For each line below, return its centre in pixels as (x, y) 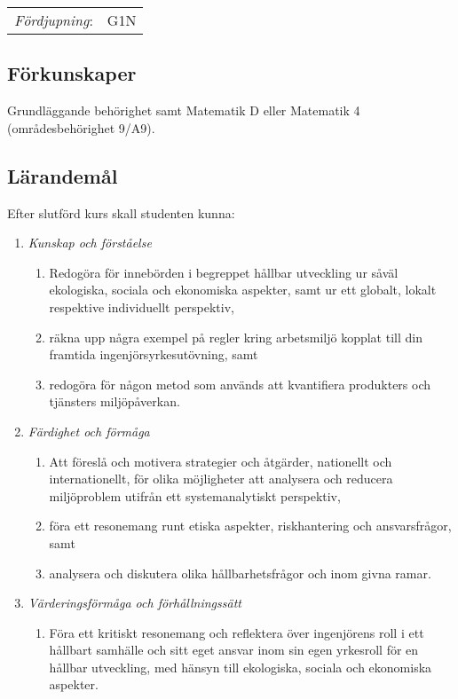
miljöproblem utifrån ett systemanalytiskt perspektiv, (195, 495)
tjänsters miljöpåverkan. (114, 401)
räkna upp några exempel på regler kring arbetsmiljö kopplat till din (236, 337)
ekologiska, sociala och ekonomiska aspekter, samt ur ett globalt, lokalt (243, 290)
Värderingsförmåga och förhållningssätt (134, 603)
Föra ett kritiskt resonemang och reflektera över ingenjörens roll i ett (237, 632)
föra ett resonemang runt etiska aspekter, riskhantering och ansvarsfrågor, (250, 526)
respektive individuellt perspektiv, (142, 306)
